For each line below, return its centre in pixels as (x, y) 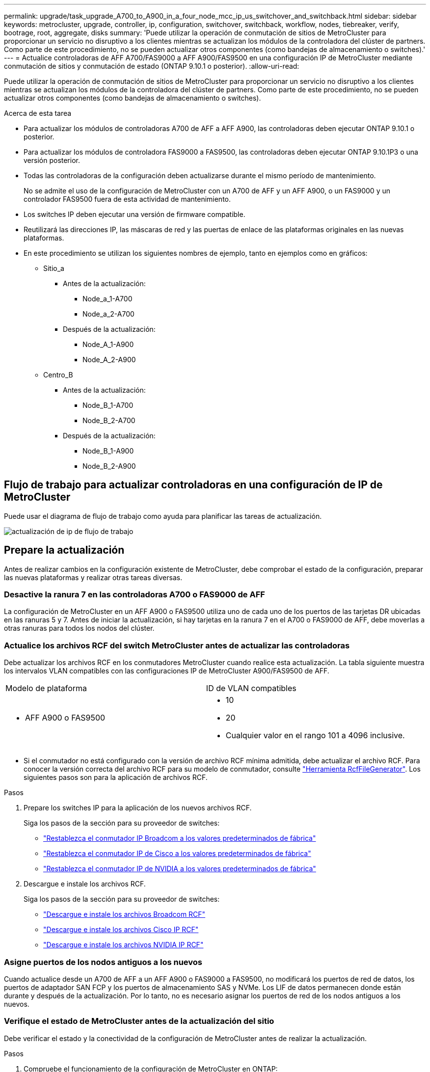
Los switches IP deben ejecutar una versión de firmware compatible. (134, 214)
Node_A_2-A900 (109, 360)
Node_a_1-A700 (107, 299)
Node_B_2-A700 (109, 420)
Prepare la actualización (64, 550)
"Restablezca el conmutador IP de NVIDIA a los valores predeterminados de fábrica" (180, 869)
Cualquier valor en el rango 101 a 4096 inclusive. (315, 736)
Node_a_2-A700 (108, 314)
